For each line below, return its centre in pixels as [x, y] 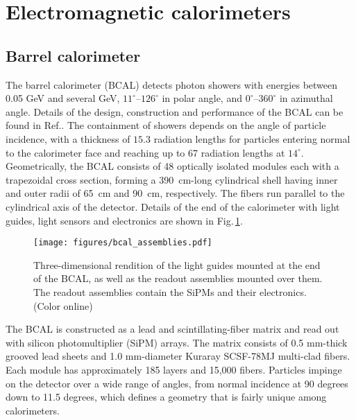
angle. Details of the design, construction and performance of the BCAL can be [175, 111]
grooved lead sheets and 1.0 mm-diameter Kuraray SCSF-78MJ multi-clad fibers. [178, 356]
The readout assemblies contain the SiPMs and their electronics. [170, 291]
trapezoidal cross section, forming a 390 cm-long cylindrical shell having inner [172, 179]
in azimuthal [306, 98]
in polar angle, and [202, 98]
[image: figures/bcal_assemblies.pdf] [123, 243]
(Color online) [63, 305]
